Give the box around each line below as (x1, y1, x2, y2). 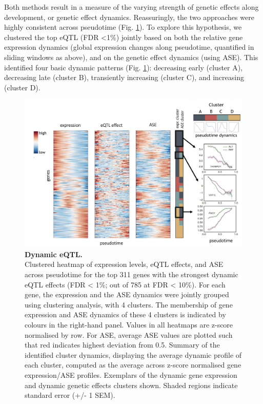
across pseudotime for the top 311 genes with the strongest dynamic (25, 269, 238, 280)
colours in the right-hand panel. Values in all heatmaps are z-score (25, 319, 233, 330)
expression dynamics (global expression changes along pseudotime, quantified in (4, 42, 254, 52)
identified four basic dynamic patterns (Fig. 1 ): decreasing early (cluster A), (4, 62, 243, 72)
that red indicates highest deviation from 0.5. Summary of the (25, 339, 220, 350)
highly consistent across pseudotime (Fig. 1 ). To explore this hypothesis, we (4, 22, 242, 32)
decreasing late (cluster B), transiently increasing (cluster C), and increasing (4, 72, 244, 83)
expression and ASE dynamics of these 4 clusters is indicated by (25, 309, 226, 320)
